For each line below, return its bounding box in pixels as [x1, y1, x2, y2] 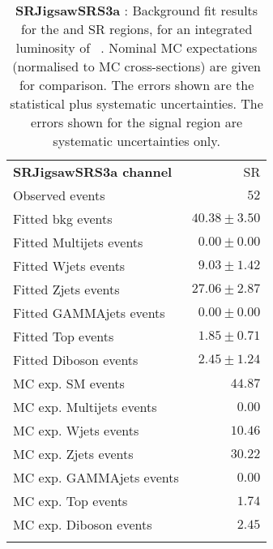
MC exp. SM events [13, 374, 125, 392]
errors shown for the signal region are [31, 113, 243, 131]
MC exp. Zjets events [13, 444, 134, 463]
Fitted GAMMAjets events [13, 303, 165, 322]
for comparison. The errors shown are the [19, 75, 254, 94]
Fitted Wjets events [13, 256, 126, 275]
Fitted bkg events [13, 209, 113, 228]
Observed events [13, 186, 105, 204]
